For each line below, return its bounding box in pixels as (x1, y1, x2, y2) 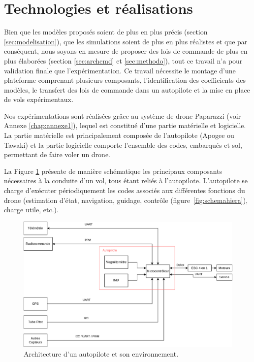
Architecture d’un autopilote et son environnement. (24, 349, 179, 359)
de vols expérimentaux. (4, 94, 73, 104)
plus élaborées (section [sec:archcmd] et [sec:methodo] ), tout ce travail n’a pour (4, 55, 243, 66)
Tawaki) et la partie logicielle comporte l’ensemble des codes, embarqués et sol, (4, 139, 242, 150)
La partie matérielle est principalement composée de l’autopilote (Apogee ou (4, 130, 234, 140)
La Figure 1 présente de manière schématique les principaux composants (4, 165, 222, 176)
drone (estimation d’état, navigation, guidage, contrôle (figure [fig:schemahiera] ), (4, 195, 248, 205)
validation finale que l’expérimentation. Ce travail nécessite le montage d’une (4, 65, 236, 75)
